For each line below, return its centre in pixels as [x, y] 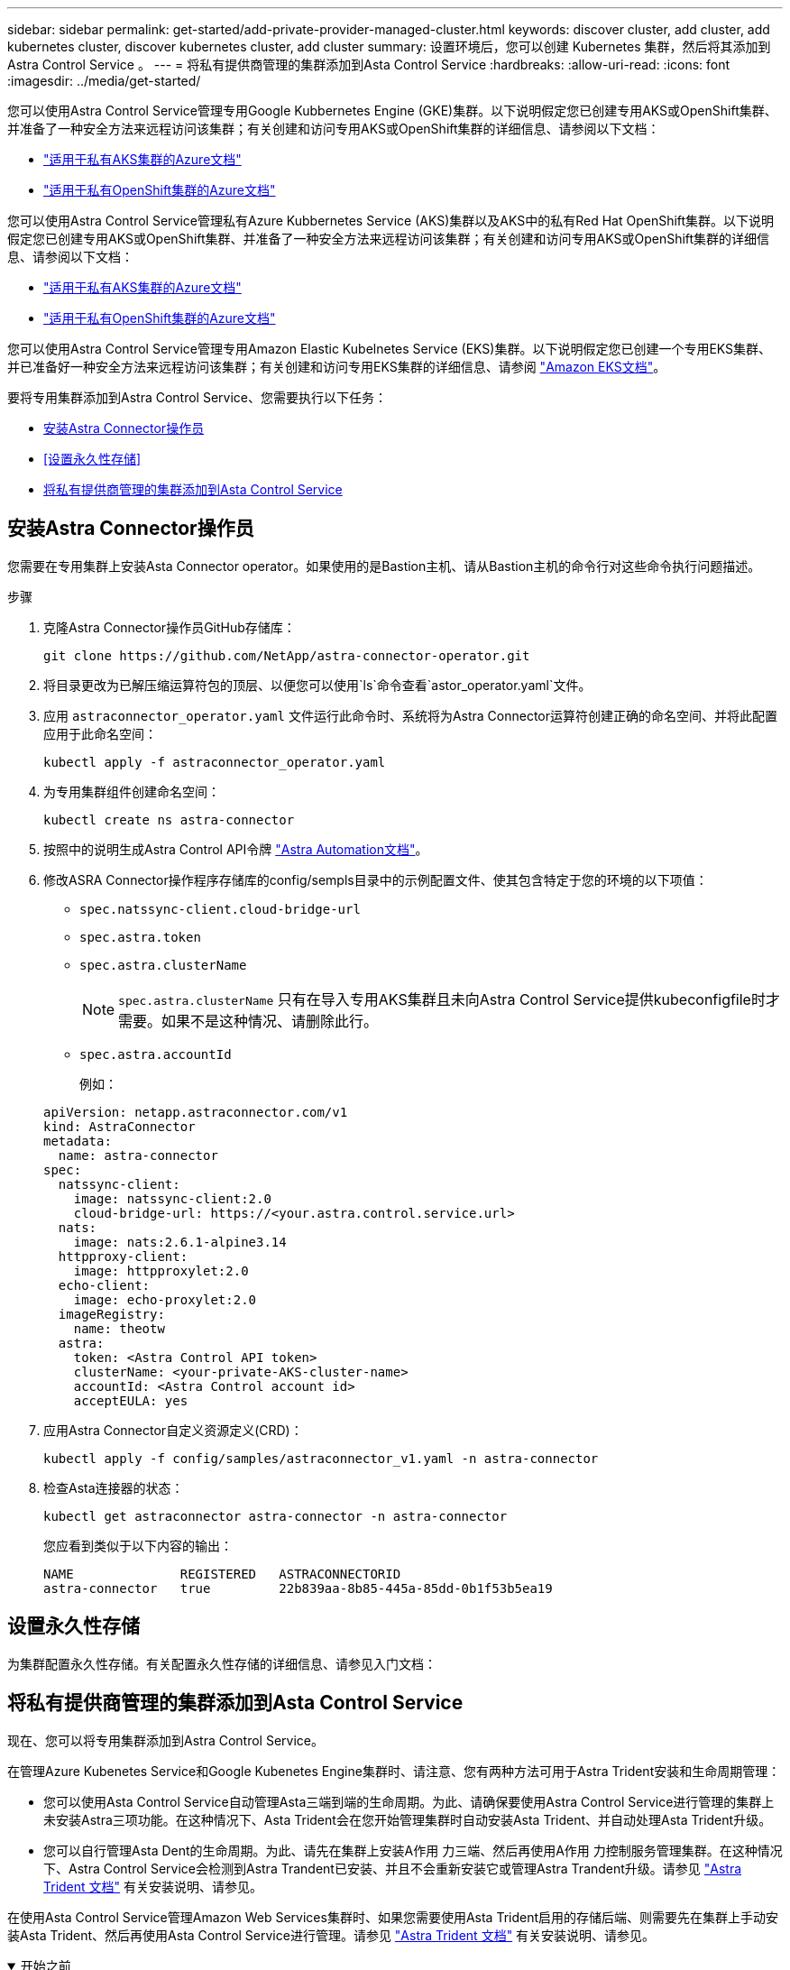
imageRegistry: [111, 1314]
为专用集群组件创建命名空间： [132, 791]
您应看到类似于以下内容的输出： [138, 1545]
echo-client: [104, 1285]
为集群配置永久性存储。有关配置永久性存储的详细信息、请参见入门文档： [222, 1663]
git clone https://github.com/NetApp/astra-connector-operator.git [287, 655]
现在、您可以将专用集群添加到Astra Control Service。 [165, 1740]
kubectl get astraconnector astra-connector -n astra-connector [276, 1516]
